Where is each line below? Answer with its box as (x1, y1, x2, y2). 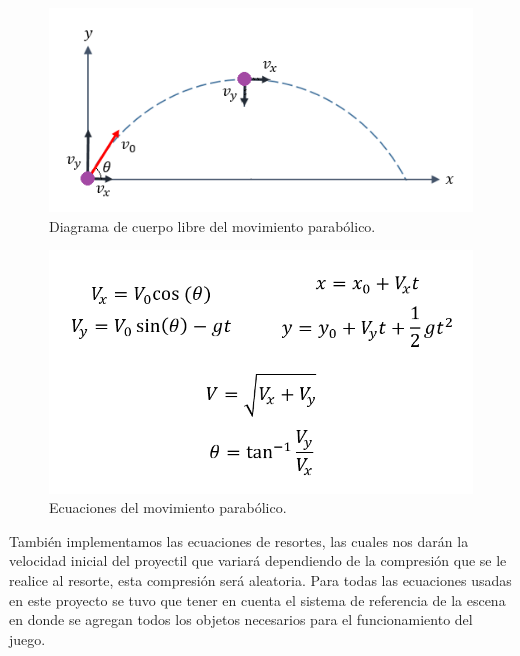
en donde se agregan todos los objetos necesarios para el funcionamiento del (9, 609, 473, 630)
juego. (9, 628, 46, 649)
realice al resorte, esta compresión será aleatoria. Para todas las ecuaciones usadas (9, 569, 512, 590)
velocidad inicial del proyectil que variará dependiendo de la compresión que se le (9, 550, 507, 571)
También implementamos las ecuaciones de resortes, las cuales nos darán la (9, 530, 469, 551)
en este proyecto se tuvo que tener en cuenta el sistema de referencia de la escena (9, 589, 506, 610)
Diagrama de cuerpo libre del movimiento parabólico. (49, 215, 376, 236)
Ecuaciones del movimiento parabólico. (49, 497, 287, 518)
